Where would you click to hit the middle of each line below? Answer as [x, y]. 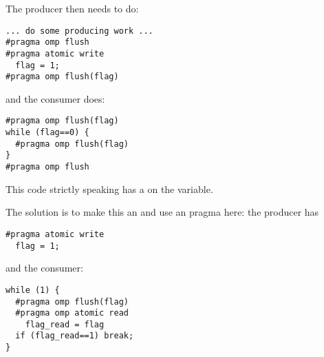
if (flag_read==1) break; [75, 336]
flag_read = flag [65, 324]
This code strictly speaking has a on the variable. [109, 188]
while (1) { [33, 290]
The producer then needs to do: [72, 8]
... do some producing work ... [79, 31]
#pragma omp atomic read [72, 313]
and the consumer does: [55, 98]
